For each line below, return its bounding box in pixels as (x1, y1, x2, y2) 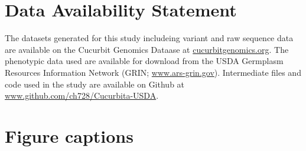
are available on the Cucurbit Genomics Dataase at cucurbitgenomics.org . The (5, 43, 289, 55)
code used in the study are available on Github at (5, 78, 185, 90)
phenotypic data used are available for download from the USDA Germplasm (5, 55, 284, 67)
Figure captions (5, 123, 134, 147)
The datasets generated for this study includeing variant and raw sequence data (5, 32, 294, 44)
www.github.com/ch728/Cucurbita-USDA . (5, 89, 159, 102)
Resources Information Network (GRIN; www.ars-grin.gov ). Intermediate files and (5, 66, 301, 78)
